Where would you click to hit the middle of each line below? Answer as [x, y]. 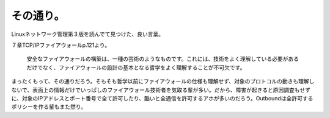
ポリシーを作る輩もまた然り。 [49, 107]
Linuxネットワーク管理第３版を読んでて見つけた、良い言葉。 [88, 34]
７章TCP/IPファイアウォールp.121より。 [61, 45]
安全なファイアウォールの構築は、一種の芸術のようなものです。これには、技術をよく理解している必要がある [163, 59]
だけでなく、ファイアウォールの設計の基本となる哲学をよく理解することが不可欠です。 [136, 68]
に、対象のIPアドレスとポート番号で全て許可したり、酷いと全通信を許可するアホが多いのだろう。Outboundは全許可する [162, 98]
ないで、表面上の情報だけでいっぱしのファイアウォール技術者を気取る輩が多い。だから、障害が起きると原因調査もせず [161, 90]
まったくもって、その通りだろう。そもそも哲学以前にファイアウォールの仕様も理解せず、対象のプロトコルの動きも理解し [163, 82]
